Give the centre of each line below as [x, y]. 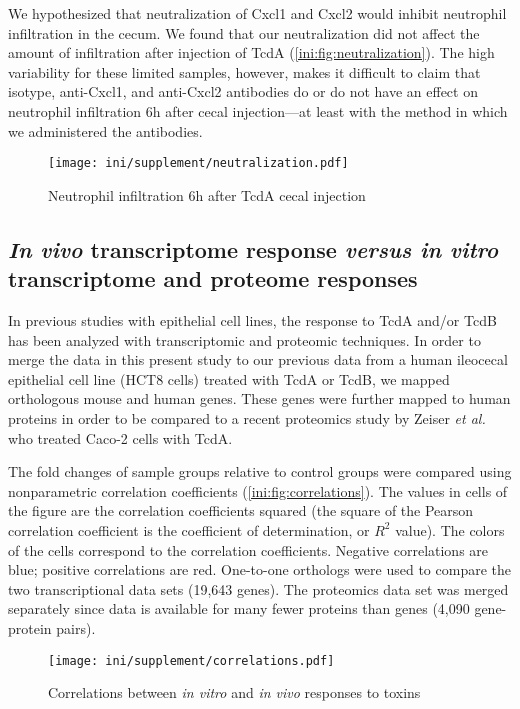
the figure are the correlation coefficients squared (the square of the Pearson [241, 510]
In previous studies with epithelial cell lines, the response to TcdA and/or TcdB [252, 320]
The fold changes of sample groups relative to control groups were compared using [260, 471]
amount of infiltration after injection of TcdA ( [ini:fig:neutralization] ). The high [251, 52]
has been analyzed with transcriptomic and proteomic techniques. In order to [244, 339]
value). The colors [450, 529]
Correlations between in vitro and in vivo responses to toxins [234, 692]
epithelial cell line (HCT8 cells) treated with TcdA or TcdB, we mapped [229, 378]
